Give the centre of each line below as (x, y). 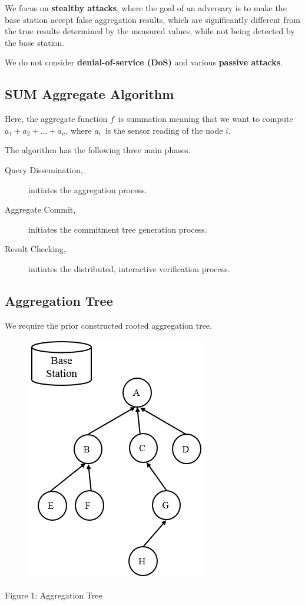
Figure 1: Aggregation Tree (54, 595)
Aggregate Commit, (40, 209)
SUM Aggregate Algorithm (89, 94)
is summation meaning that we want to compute (205, 119)
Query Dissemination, (44, 169)
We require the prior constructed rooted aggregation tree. (108, 325)
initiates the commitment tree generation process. (118, 229)
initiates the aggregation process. (88, 189)
